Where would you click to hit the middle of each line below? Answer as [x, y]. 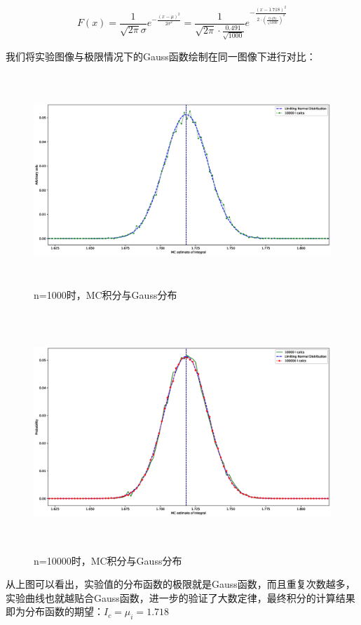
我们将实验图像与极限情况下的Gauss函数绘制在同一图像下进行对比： [161, 56]
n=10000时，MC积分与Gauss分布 [108, 560]
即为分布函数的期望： [55, 611]
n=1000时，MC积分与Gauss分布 [105, 295]
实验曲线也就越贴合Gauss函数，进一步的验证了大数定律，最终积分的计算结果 [180, 597]
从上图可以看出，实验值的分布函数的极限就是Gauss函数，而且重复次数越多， [180, 584]
